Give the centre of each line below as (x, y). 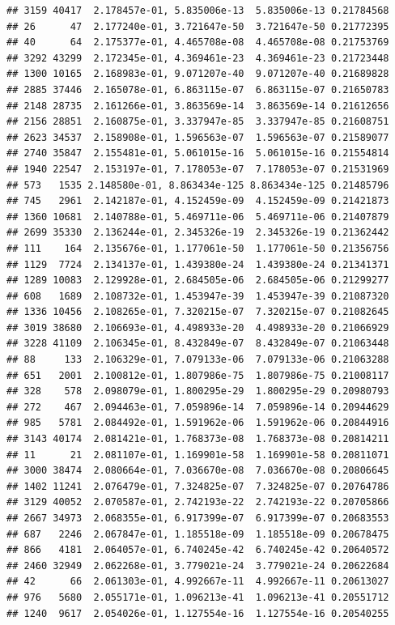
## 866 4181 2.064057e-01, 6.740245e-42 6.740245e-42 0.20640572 (198, 550)
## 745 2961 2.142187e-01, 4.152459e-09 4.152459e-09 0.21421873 (198, 201)
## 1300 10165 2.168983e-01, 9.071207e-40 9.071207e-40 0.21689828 (198, 74)
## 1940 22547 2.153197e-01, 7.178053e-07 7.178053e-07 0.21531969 (198, 169)
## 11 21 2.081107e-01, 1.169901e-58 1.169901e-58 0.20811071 (198, 455)
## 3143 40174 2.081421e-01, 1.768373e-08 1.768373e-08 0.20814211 (198, 439)
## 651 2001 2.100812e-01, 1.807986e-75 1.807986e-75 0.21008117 (198, 375)
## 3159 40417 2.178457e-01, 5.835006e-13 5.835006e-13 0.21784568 (198, 11)
